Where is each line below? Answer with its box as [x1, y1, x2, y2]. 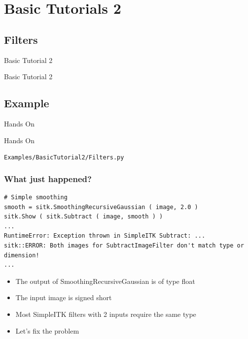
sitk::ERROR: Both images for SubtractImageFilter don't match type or [4, 242, 244, 249]
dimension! [4, 251, 39, 259]
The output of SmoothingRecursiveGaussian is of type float [15, 276, 195, 286]
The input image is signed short [15, 292, 112, 303]
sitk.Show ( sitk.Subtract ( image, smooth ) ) [4, 213, 163, 220]
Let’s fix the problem [15, 325, 79, 336]
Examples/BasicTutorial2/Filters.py [4, 154, 124, 161]
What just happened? [4, 172, 92, 185]
